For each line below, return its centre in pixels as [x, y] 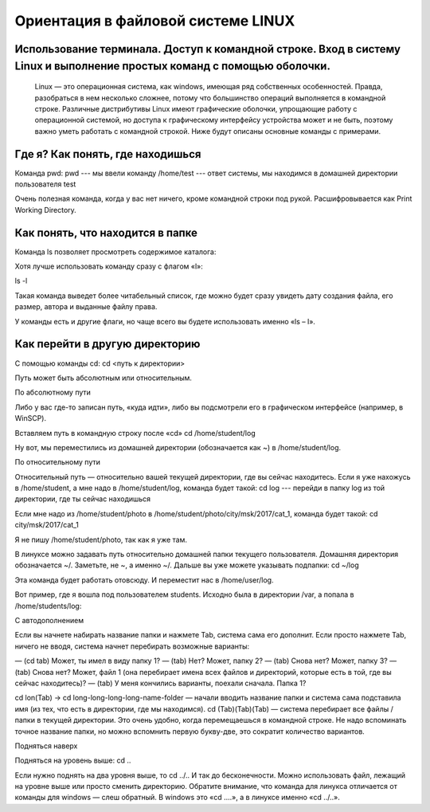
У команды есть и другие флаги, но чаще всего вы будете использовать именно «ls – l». [165, 321]
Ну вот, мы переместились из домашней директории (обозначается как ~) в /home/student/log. [178, 447]
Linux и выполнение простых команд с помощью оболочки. [172, 66]
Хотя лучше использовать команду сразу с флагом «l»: [109, 266]
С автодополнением [49, 620]
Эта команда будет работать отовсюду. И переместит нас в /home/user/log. [144, 580]
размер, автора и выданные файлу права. [86, 307]
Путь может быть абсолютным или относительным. [104, 378]
